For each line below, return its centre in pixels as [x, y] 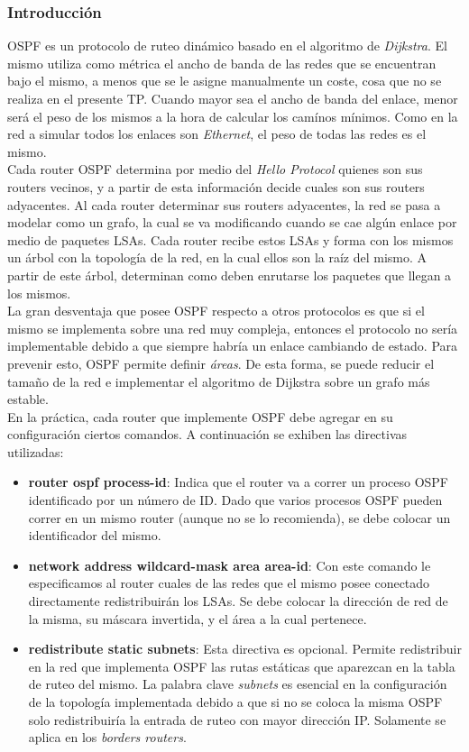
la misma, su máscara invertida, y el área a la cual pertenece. [198, 618]
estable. [28, 399]
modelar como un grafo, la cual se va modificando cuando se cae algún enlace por [232, 222]
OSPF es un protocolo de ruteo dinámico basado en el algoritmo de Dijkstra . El [227, 46]
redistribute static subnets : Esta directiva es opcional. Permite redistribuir [245, 649]
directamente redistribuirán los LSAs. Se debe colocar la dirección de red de [238, 601]
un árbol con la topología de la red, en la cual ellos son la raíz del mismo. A [217, 257]
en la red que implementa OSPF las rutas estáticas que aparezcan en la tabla [242, 666]
